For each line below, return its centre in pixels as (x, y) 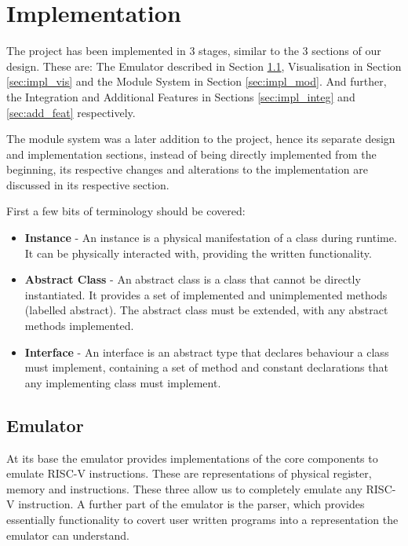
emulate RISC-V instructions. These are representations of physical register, (189, 473)
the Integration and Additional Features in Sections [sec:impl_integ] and (181, 96)
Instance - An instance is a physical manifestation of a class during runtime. (211, 238)
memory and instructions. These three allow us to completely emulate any (184, 488)
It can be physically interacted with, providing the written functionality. (198, 253)
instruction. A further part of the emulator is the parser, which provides (191, 504)
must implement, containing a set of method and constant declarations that (206, 367)
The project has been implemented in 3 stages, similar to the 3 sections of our (194, 51)
